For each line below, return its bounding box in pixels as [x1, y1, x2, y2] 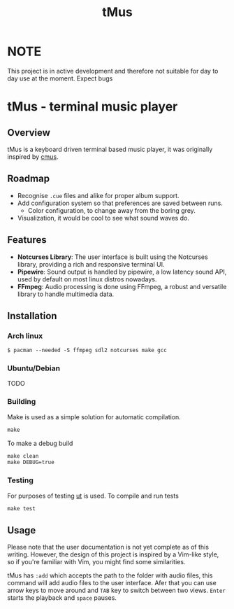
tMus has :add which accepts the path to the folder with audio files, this [7, 571, 213, 580]
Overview [7, 127, 51, 139]
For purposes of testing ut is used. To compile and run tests [7, 491, 180, 500]
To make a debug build [7, 439, 73, 447]
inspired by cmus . [7, 152, 59, 161]
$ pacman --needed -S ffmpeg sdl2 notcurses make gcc [7, 347, 168, 354]
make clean [7, 452, 39, 459]
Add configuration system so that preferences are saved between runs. [17, 199, 224, 207]
